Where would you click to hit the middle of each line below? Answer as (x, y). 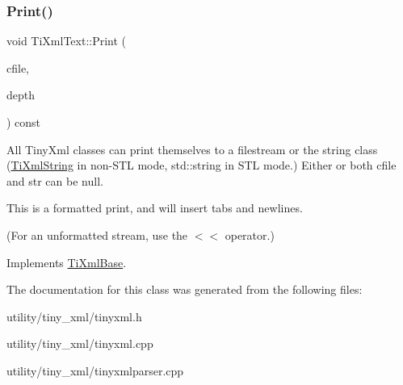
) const (24, 122)
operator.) (250, 234)
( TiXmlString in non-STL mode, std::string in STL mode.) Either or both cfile (201, 165)
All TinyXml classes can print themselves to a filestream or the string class (192, 149)
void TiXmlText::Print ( (67, 41)
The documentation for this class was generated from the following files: (185, 289)
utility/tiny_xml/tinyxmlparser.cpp (95, 370)
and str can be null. (55, 180)
